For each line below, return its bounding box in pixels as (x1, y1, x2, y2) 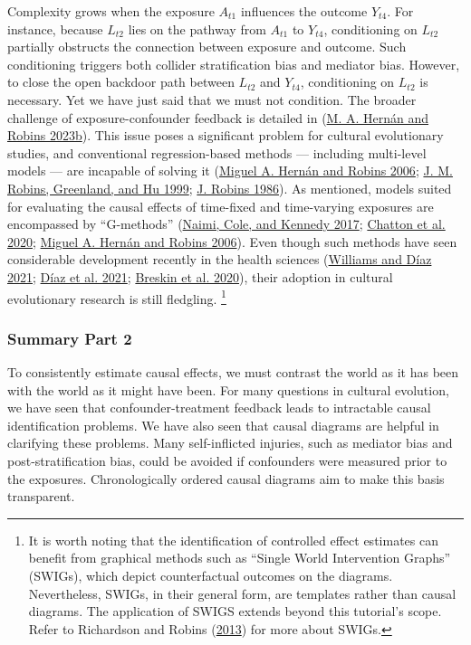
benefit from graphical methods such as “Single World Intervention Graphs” (28, 548, 451, 567)
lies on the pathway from (128, 19, 266, 38)
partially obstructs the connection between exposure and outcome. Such (7, 37, 407, 56)
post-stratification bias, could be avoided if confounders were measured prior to (7, 451, 447, 470)
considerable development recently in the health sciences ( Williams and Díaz (7, 250, 432, 269)
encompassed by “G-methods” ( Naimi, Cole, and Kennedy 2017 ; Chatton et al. (7, 214, 446, 233)
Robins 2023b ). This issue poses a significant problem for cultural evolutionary (7, 126, 444, 145)
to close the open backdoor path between (7, 72, 235, 91)
